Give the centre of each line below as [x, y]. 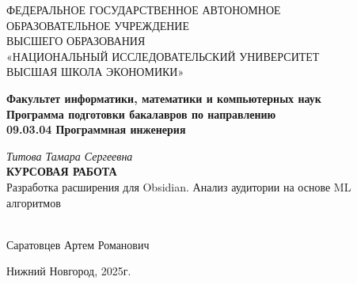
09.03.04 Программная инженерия [96, 129]
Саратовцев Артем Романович [78, 244]
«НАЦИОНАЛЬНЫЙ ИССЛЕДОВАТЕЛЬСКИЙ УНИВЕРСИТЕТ [163, 56]
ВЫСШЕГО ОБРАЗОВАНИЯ [76, 41]
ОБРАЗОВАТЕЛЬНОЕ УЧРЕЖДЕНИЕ [98, 25]
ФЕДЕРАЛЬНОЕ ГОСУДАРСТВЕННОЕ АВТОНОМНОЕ [144, 9]
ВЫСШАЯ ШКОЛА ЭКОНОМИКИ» [95, 72]
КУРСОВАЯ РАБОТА [62, 171]
